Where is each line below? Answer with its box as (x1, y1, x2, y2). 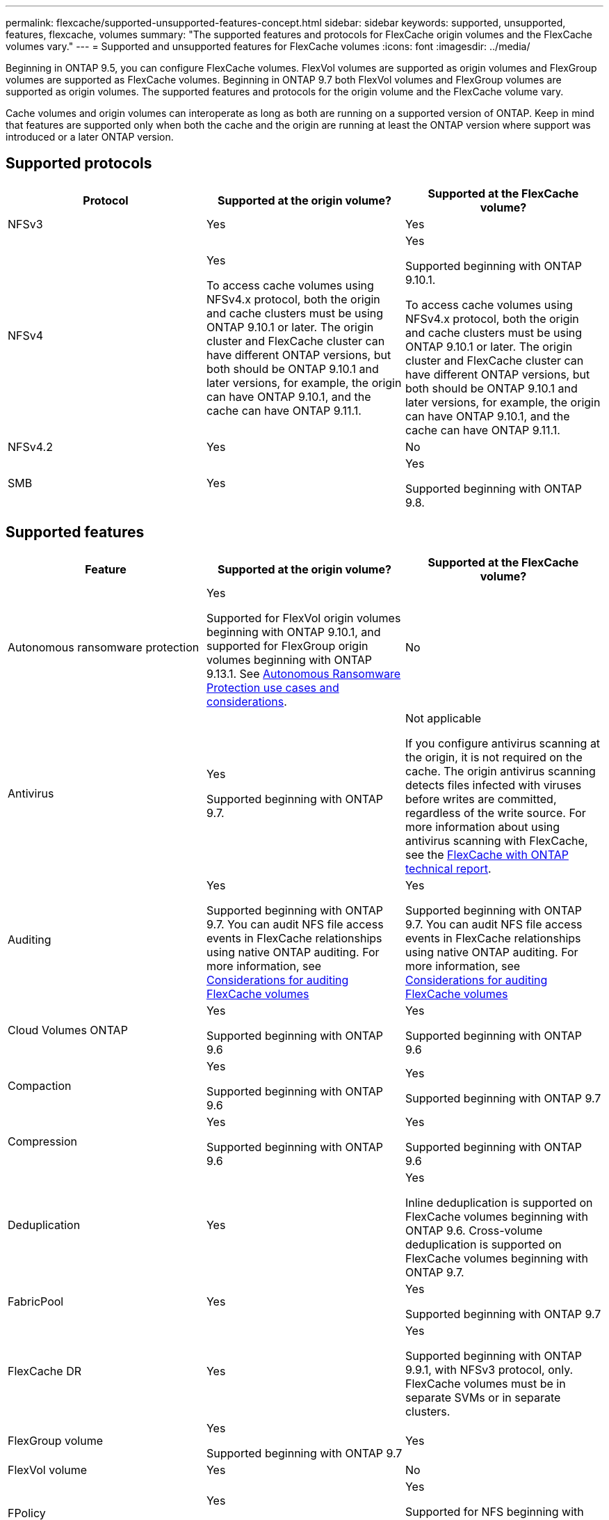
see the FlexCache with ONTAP (405, 847, 569, 862)
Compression (8, 1134, 77, 1148)
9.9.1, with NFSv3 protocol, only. (405, 1362, 574, 1377)
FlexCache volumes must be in (405, 1376, 566, 1391)
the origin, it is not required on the (405, 750, 583, 764)
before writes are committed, (405, 791, 557, 806)
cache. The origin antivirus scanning (405, 763, 596, 778)
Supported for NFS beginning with (405, 1504, 584, 1519)
